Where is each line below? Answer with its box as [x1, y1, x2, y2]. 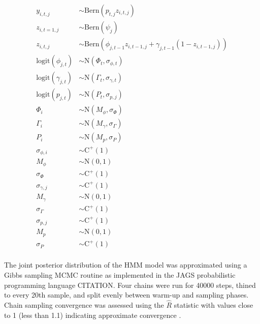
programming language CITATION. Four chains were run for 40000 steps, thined [4, 279, 256, 290]
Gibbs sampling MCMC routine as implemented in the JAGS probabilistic [4, 269, 236, 280]
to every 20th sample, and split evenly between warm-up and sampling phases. [4, 289, 249, 300]
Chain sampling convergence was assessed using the [4, 299, 164, 310]
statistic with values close [174, 299, 253, 310]
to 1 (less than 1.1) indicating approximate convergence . [4, 309, 181, 320]
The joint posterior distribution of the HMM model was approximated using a [4, 259, 247, 270]
